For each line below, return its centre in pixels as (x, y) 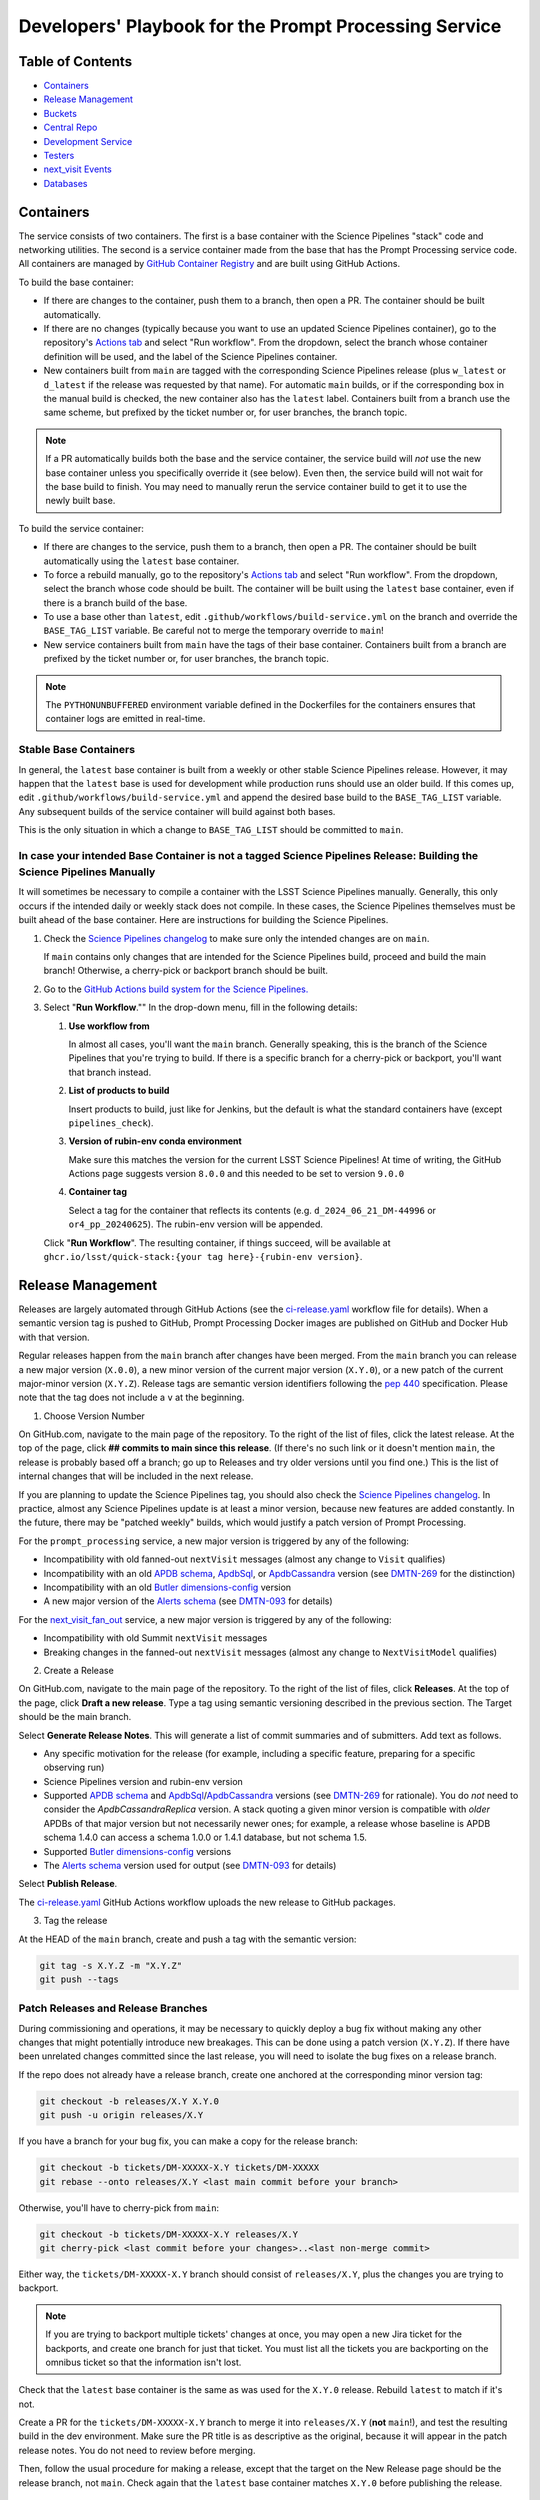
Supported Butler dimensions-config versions (137, 1851)
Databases (65, 183)
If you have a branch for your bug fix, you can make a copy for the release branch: (188, 2141)
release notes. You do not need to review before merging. (137, 2450)
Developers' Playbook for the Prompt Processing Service (260, 26)
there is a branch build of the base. (115, 602)
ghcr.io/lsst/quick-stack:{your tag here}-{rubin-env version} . (203, 1257)
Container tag (98, 1192)
